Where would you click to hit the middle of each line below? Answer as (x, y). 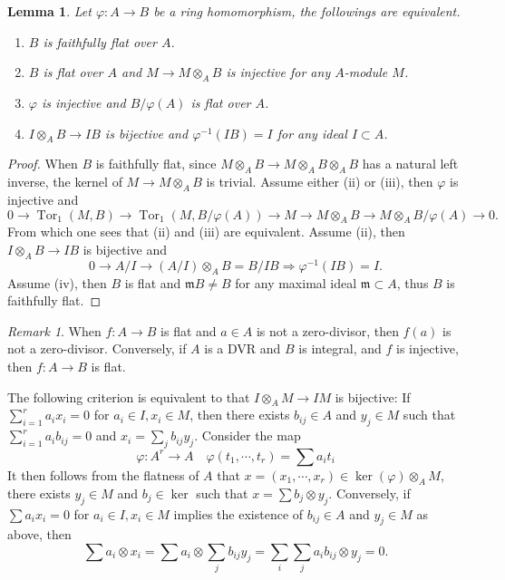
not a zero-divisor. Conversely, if (97, 348)
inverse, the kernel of (65, 182)
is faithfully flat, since (156, 164)
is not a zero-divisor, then (327, 330)
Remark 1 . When (54, 330)
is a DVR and (243, 348)
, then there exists (240, 415)
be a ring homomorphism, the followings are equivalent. (307, 11)
